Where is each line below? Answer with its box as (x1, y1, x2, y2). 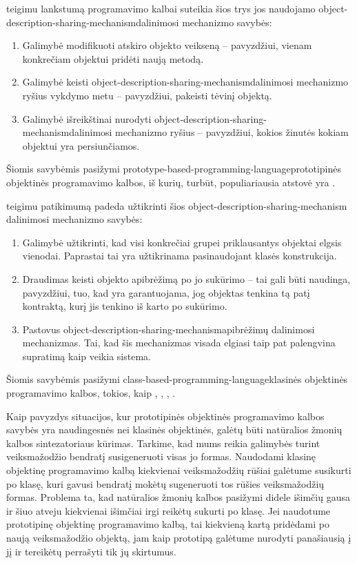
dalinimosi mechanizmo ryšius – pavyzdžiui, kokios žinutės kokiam (69, 125, 349, 139)
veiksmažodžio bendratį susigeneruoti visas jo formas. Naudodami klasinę (6, 449, 316, 464)
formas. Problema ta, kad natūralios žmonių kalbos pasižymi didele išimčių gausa (6, 490, 350, 504)
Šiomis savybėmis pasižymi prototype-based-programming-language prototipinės (6, 161, 341, 176)
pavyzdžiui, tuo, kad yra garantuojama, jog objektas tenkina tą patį (22, 285, 310, 299)
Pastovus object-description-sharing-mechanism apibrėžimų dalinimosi (22, 322, 315, 336)
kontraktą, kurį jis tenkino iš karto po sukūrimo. (22, 299, 227, 313)
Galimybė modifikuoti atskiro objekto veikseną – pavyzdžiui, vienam (22, 38, 312, 52)
